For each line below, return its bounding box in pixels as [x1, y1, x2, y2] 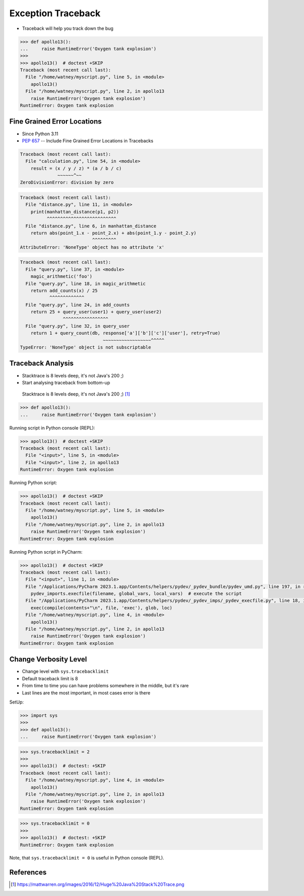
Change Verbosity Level [9, 655, 87, 664]
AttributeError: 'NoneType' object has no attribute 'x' [20, 244, 165, 250]
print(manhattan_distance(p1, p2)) [30, 209, 119, 215]
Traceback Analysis [9, 359, 74, 368]
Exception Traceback [9, 8, 101, 19]
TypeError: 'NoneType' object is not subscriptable [20, 344, 151, 350]
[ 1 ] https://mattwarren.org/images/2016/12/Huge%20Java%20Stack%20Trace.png [11, 881, 184, 887]
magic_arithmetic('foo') [30, 274, 93, 280]
